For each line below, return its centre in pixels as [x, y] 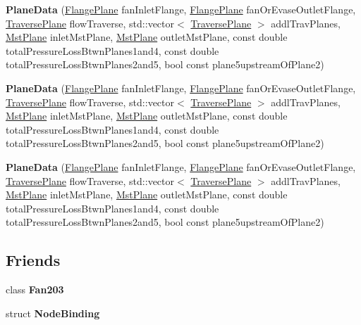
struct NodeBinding [53, 313]
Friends [33, 260]
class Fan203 [35, 289]
